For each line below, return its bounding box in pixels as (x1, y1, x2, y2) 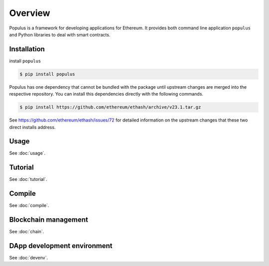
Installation (9, 45, 45, 53)
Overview (9, 7, 50, 18)
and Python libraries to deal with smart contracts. (9, 31, 111, 37)
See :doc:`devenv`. (9, 255, 48, 261)
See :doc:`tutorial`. (9, 176, 47, 182)
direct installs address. (9, 124, 56, 130)
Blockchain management (9, 216, 88, 224)
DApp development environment (9, 242, 113, 250)
